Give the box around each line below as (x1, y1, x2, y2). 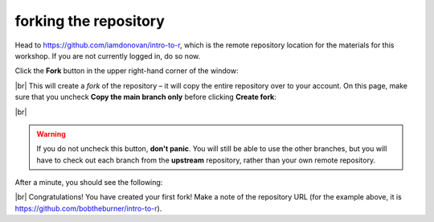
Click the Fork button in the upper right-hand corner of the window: (14, 66, 239, 76)
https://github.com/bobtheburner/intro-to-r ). (14, 203, 162, 213)
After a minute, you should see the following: (14, 178, 163, 187)
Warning (36, 129, 66, 138)
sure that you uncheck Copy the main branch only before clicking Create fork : (14, 92, 277, 102)
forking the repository (14, 12, 165, 30)
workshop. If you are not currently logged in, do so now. (14, 51, 201, 60)
